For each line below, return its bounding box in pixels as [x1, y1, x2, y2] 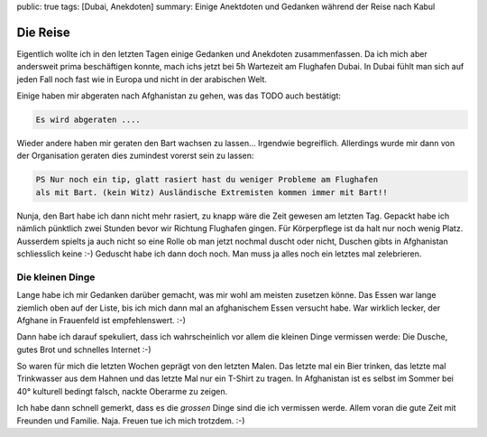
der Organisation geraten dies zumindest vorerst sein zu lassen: [16, 150, 254, 162]
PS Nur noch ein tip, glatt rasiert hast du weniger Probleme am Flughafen [35, 174, 379, 185]
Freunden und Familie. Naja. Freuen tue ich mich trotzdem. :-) [16, 415, 245, 426]
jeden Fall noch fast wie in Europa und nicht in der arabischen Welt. [16, 73, 268, 85]
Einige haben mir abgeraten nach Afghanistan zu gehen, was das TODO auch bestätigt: [16, 90, 342, 101]
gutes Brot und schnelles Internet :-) [16, 344, 152, 355]
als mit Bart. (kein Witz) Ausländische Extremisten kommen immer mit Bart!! [35, 187, 388, 198]
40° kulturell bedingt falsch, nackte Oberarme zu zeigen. [16, 386, 228, 396]
